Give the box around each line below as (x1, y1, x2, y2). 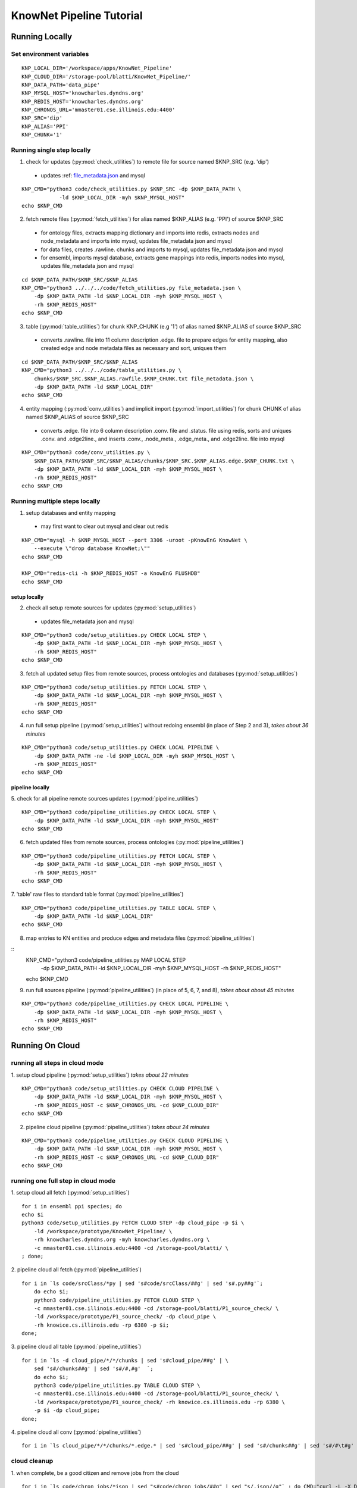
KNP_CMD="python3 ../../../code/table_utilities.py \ (21, 367, 181, 374)
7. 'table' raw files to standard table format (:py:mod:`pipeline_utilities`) (11, 890, 184, 898)
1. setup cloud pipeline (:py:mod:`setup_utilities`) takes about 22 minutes (11, 1071, 189, 1079)
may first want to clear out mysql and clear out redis (40, 523, 169, 530)
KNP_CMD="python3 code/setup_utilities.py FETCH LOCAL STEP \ (21, 683, 207, 690)
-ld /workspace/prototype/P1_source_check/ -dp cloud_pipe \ (33, 1313, 217, 1320)
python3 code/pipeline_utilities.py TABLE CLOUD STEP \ (33, 1382, 201, 1389)
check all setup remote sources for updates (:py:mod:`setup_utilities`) (26, 604, 196, 611)
